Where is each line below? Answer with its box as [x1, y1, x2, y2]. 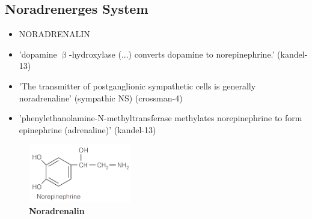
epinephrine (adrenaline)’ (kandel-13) [19, 123, 156, 136]
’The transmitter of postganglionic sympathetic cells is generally [19, 79, 256, 92]
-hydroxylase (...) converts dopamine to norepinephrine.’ [69, 47, 275, 60]
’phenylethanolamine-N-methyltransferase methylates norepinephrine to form [19, 112, 302, 124]
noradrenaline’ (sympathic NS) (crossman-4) [19, 91, 183, 104]
